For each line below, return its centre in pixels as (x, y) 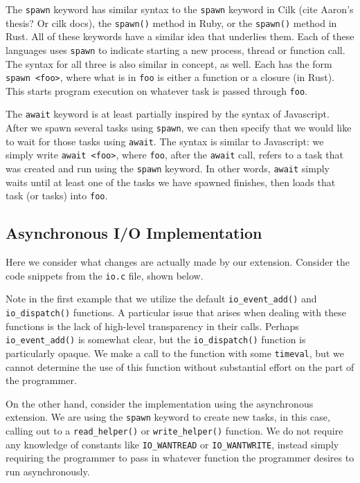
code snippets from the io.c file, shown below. (105, 275)
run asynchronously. (48, 472)
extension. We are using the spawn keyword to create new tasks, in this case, (168, 417)
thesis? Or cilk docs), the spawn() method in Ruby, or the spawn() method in (171, 22)
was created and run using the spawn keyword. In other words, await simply (168, 168)
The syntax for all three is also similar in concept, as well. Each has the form (169, 63)
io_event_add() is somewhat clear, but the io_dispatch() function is (156, 339)
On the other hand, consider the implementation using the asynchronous (160, 403)
